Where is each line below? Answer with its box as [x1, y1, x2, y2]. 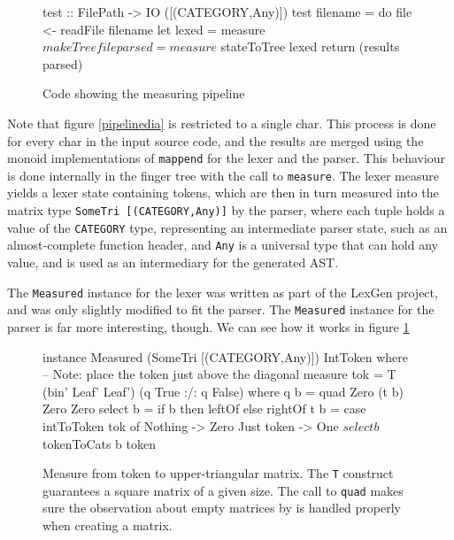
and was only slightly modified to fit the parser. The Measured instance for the [7, 300, 435, 319]
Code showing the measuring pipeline [42, 84, 245, 103]
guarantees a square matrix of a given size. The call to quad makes [42, 481, 404, 499]
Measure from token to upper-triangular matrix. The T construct [42, 464, 394, 482]
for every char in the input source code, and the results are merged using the [7, 131, 424, 150]
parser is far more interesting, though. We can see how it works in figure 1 [7, 317, 410, 336]
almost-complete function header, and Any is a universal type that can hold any [7, 235, 438, 254]
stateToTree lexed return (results [220, 37, 400, 56]
